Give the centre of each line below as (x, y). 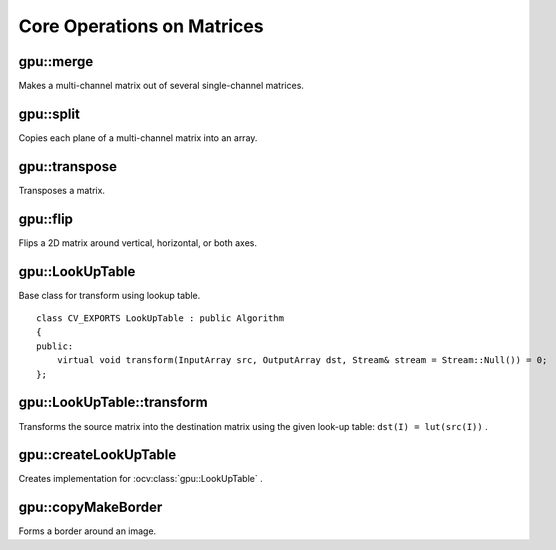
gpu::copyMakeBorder (90, 507)
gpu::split (49, 113)
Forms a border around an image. (87, 531)
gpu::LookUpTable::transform (113, 402)
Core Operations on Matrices (141, 26)
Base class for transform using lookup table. (109, 295)
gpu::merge (56, 61)
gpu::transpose (67, 166)
